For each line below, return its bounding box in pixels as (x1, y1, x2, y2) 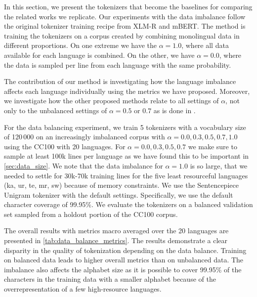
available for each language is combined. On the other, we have (4, 49, 195, 60)
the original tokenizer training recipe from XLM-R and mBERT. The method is (4, 21, 246, 31)
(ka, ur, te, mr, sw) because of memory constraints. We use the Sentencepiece (4, 180, 239, 190)
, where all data (181, 40, 229, 50)
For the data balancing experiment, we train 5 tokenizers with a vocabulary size (4, 122, 246, 132)
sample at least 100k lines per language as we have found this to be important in (4, 151, 249, 161)
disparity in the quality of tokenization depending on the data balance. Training (4, 245, 247, 255)
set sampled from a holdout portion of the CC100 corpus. (4, 209, 178, 219)
